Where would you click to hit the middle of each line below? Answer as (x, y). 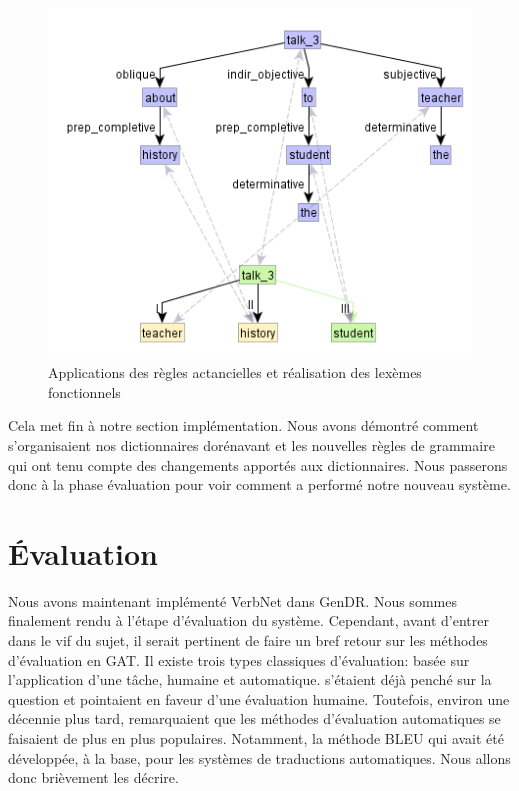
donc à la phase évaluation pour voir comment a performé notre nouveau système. (259, 484)
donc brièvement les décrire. (93, 777)
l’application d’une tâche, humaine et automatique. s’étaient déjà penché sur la (250, 679)
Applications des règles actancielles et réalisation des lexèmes (235, 372)
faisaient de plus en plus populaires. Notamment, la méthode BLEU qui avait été (256, 737)
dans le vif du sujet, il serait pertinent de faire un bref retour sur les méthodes (248, 640)
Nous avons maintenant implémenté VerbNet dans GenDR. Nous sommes (232, 600)
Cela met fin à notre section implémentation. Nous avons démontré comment (243, 425)
